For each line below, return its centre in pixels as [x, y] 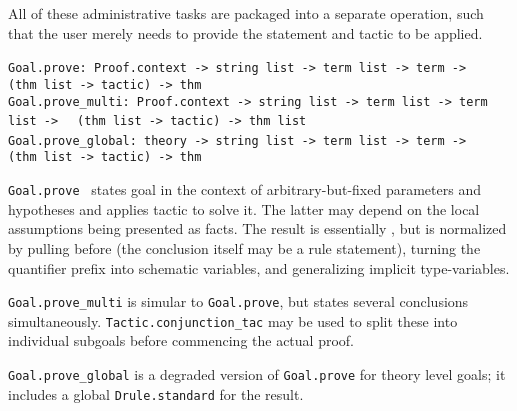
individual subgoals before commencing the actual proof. [181, 340]
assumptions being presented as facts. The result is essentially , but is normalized [257, 228]
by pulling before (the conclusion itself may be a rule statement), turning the [244, 247]
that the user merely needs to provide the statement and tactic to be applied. [245, 32]
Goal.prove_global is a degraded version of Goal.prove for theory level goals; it [257, 374]
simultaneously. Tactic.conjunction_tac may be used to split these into [233, 320]
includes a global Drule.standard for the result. [156, 393]
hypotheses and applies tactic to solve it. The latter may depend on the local [244, 208]
